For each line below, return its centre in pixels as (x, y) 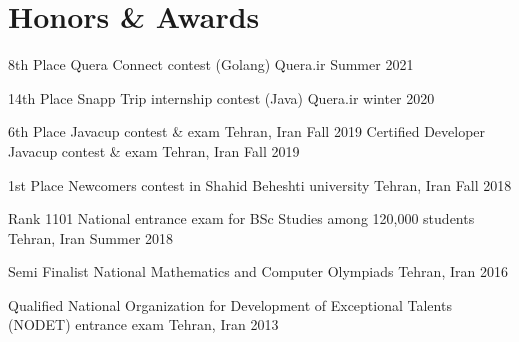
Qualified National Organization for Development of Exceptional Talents (230, 304)
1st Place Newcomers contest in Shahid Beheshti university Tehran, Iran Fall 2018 (260, 184)
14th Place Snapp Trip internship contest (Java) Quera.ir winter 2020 (221, 97)
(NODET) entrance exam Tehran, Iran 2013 (143, 324)
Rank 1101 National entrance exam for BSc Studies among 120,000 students (241, 218)
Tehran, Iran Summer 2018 (91, 237)
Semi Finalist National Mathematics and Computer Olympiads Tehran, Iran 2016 (258, 271)
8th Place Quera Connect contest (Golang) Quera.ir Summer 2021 (211, 64)
